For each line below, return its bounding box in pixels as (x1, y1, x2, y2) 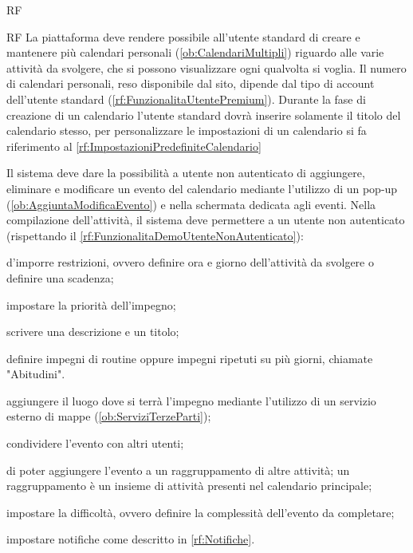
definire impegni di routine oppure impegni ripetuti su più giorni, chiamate (6, 350, 373, 366)
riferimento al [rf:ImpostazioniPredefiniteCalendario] (6, 137, 262, 154)
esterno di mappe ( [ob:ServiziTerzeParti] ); (6, 408, 211, 425)
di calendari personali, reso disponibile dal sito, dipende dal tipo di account (6, 75, 375, 92)
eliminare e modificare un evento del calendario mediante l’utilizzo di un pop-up (6, 180, 398, 196)
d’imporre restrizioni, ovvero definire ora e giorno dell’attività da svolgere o (6, 254, 374, 271)
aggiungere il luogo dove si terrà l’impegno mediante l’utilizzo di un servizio (6, 392, 376, 409)
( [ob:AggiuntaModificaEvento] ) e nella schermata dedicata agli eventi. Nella (6, 196, 376, 212)
